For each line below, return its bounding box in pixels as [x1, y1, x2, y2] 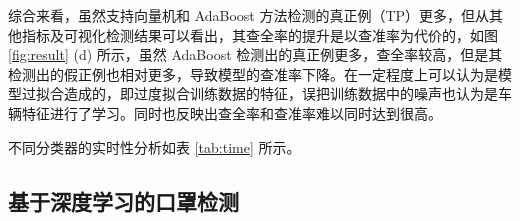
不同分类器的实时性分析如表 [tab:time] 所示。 [8, 136, 301, 157]
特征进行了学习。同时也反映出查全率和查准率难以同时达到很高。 [21, 102, 442, 123]
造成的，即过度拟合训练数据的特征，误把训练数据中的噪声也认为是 [63, 83, 498, 104]
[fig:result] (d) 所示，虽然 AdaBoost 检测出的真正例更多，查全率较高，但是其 [8, 44, 503, 65]
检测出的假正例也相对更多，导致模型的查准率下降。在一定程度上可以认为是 [8, 63, 498, 84]
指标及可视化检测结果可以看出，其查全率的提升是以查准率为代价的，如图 [21, 24, 498, 45]
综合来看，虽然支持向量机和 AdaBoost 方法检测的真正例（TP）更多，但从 [8, 5, 490, 25]
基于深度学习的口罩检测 [8, 185, 239, 216]
